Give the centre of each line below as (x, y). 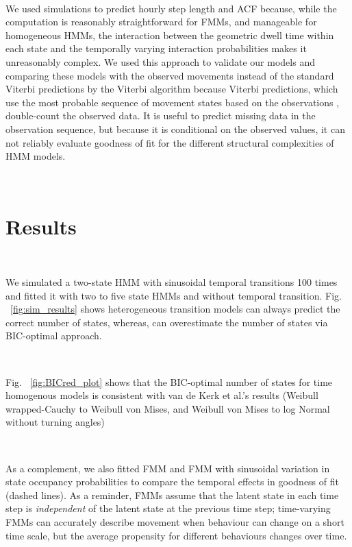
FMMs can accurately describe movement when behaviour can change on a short (175, 521)
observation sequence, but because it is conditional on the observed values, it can (175, 129)
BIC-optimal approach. (54, 336)
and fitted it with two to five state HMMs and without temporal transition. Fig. (174, 295)
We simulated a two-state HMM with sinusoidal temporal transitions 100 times (172, 282)
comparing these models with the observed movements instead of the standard (170, 75)
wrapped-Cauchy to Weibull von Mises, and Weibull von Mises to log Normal (168, 408)
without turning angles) (55, 422)
